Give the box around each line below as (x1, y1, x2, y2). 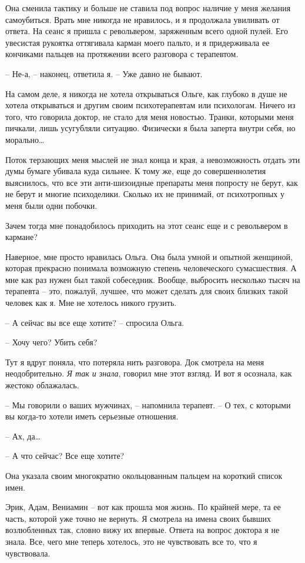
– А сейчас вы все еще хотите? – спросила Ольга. (5, 316, 185, 328)
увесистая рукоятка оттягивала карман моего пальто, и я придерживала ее (5, 36, 270, 48)
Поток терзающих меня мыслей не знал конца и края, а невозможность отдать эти (5, 153, 300, 165)
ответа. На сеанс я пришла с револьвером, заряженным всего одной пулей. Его (5, 25, 288, 37)
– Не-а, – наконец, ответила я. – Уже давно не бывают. (5, 67, 203, 79)
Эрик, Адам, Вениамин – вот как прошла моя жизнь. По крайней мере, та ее (5, 501, 281, 513)
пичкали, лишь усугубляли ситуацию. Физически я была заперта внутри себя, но (5, 122, 296, 134)
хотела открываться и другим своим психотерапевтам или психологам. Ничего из (5, 99, 296, 111)
